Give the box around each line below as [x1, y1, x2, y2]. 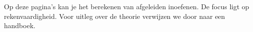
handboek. [4, 20, 36, 31]
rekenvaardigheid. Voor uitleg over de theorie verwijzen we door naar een [4, 11, 225, 21]
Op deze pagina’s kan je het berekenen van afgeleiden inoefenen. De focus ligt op [4, 1, 250, 11]
